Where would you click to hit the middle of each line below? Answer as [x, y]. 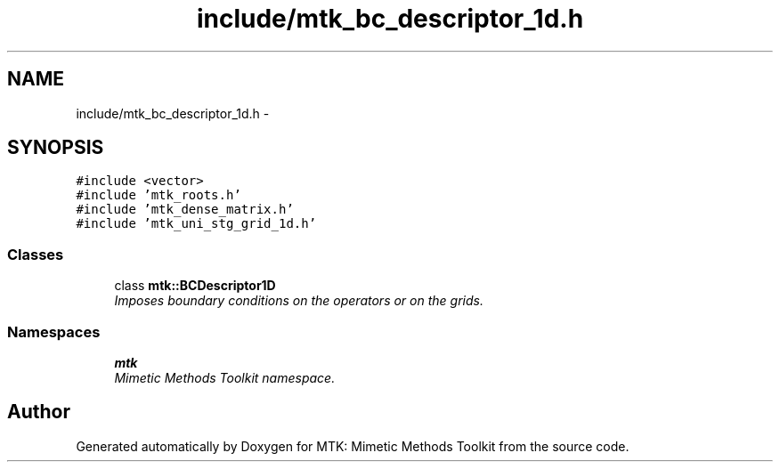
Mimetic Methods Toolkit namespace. [225, 377]
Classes [36, 254]
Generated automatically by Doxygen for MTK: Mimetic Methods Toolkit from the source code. [353, 446]
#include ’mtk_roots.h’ [158, 195]
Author [39, 412]
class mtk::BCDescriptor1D [195, 286]
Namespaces [54, 332]
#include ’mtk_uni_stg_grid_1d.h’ [196, 224]
